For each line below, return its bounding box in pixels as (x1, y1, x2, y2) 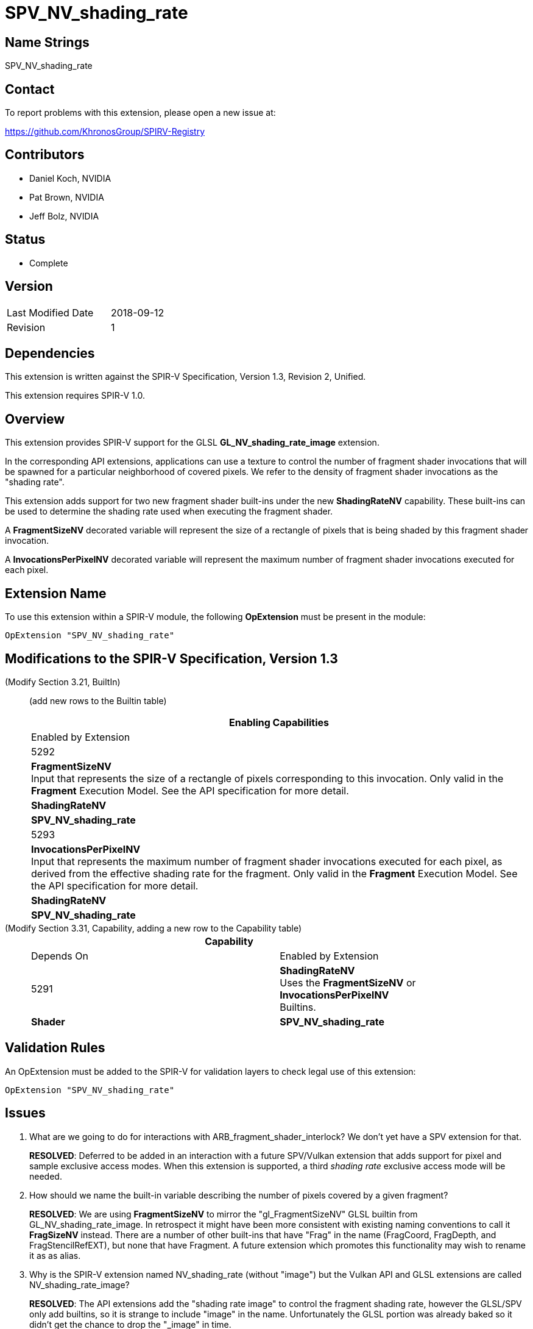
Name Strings (5, 34, 90, 50)
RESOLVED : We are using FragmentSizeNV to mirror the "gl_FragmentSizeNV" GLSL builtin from (29, 1208, 418, 1219)
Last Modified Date (7, 306, 94, 319)
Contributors (5, 147, 85, 163)
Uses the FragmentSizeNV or (280, 976, 416, 989)
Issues (5, 1105, 46, 1121)
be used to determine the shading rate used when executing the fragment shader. (5, 506, 333, 517)
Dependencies (5, 345, 95, 361)
